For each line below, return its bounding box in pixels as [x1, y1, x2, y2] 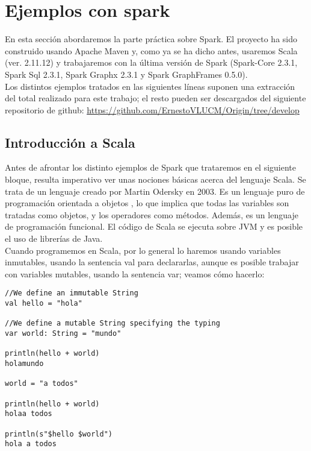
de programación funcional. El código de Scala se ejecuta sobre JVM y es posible [5, 220, 303, 233]
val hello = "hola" [5, 299, 82, 308]
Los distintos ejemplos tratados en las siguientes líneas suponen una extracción [5, 80, 295, 92]
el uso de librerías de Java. [5, 232, 103, 245]
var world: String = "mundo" [5, 329, 122, 338]
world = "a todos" [5, 379, 78, 388]
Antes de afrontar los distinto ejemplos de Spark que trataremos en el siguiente [5, 161, 297, 174]
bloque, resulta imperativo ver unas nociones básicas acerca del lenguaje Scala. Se [5, 173, 306, 186]
